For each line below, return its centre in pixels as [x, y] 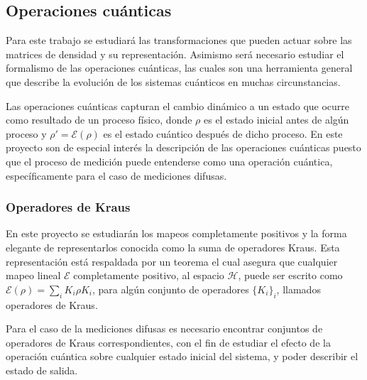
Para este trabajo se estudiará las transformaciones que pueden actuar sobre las [179, 40]
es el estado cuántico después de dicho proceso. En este [223, 133]
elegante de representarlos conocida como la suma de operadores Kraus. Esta [173, 247]
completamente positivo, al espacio [149, 275]
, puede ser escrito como [290, 275]
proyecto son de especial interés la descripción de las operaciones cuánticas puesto [183, 147]
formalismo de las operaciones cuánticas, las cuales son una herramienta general [179, 68]
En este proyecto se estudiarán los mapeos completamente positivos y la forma [176, 233]
